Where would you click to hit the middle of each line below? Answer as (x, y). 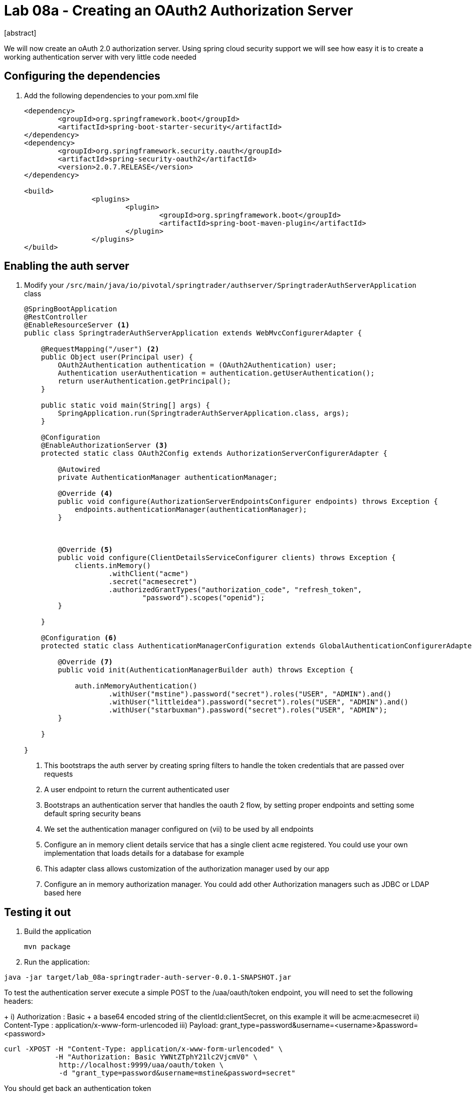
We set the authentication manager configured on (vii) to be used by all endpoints (179, 829)
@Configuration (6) (79, 638)
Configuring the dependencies (82, 76)
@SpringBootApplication (71, 309)
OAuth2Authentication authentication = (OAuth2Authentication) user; (197, 365)
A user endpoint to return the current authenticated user (137, 790)
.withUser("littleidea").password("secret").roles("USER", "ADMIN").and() (259, 702)
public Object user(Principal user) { (117, 357)
